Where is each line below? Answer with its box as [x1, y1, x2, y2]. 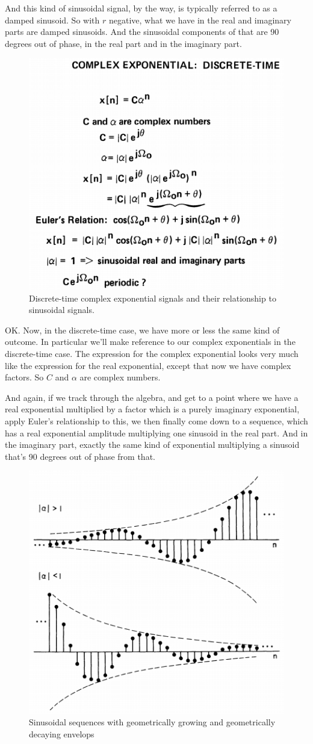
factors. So [5, 371, 44, 383]
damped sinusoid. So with [5, 13, 100, 26]
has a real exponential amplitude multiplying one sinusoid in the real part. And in [5, 426, 308, 439]
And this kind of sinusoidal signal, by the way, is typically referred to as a [5, 2, 277, 14]
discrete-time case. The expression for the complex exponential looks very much [5, 347, 299, 360]
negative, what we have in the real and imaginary [108, 13, 291, 26]
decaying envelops [29, 728, 95, 740]
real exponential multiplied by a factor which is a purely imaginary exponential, [5, 403, 300, 415]
